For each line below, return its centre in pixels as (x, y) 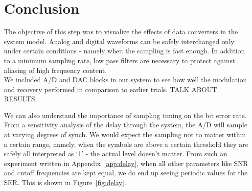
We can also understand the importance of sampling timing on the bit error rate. (125, 115)
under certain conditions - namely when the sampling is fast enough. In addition (125, 51)
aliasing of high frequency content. (56, 70)
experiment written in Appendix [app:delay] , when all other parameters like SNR (126, 163)
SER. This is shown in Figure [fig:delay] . (65, 182)
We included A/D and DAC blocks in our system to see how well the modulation (126, 80)
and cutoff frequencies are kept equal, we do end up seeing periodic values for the (126, 173)
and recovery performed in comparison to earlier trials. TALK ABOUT (111, 89)
